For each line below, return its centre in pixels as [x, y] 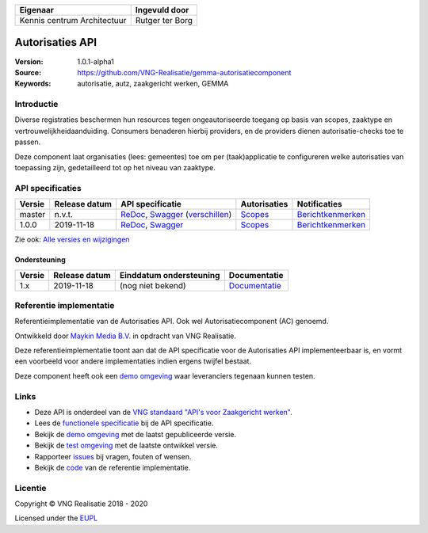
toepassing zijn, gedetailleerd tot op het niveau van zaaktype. [115, 168]
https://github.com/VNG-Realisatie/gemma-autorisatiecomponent [184, 72]
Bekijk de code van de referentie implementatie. [113, 467]
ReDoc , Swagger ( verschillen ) [176, 215]
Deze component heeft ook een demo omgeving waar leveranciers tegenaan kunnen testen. [165, 375]
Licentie [31, 488]
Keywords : [33, 84]
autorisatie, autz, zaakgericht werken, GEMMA [153, 84]
